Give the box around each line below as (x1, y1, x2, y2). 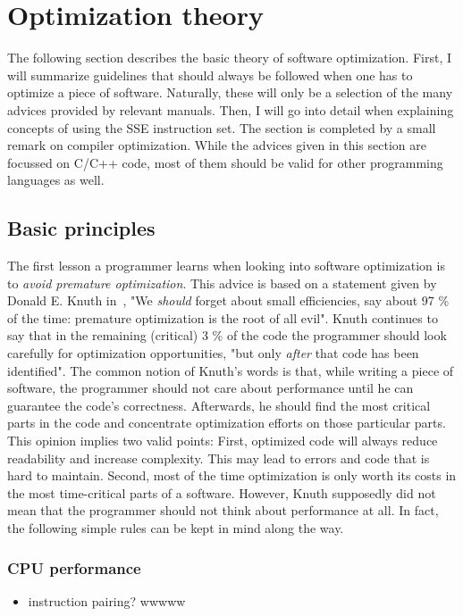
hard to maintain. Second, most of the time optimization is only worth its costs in (7, 466, 457, 485)
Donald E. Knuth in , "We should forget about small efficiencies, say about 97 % (7, 291, 450, 310)
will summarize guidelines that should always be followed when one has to (7, 65, 413, 84)
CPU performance (7, 556, 141, 579)
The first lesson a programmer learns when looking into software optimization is (7, 256, 445, 275)
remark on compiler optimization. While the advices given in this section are (7, 136, 426, 154)
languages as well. (7, 171, 105, 189)
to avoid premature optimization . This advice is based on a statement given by (7, 273, 437, 292)
